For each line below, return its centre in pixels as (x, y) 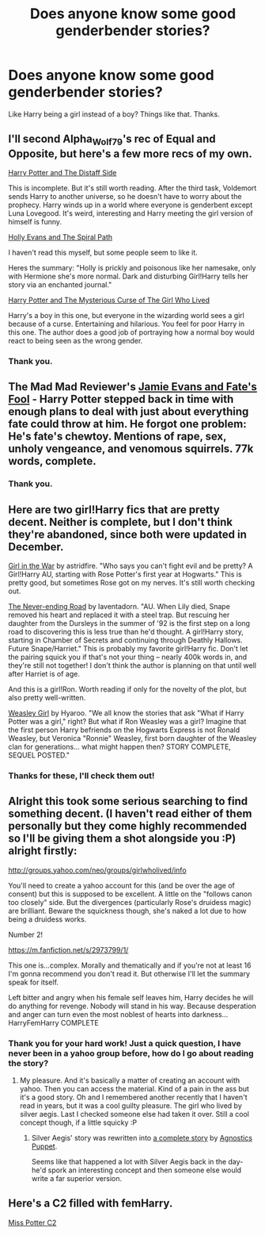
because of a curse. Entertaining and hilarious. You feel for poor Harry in (127, 324)
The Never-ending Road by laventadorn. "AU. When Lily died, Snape (119, 606)
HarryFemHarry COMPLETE (53, 1022)
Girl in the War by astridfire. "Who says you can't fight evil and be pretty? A (131, 566)
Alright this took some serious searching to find (128, 802)
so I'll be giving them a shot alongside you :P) (122, 839)
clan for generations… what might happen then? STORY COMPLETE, (120, 746)
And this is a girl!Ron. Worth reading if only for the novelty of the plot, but (127, 689)
